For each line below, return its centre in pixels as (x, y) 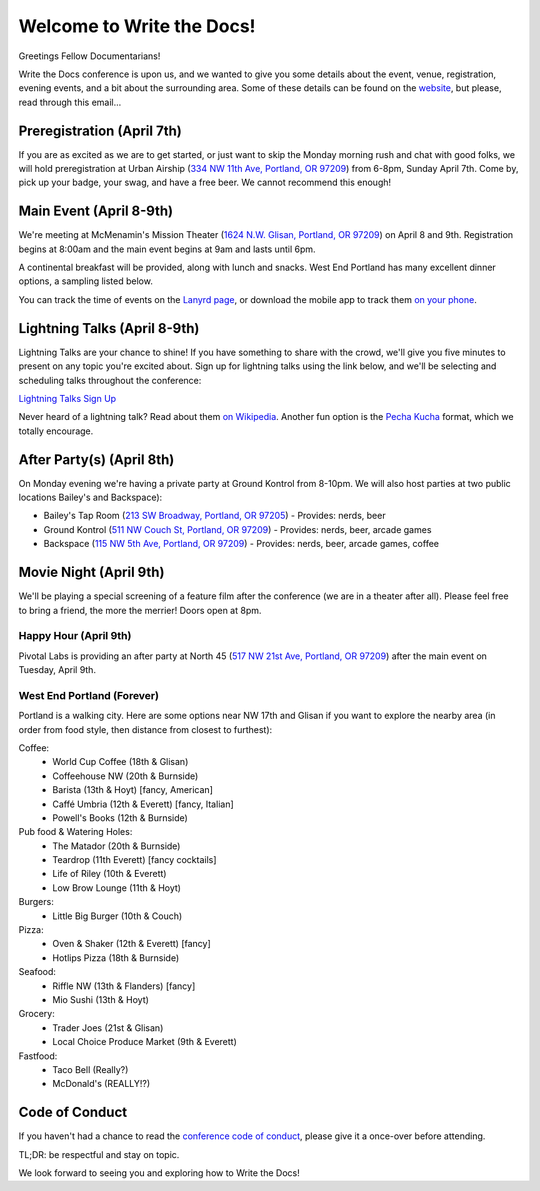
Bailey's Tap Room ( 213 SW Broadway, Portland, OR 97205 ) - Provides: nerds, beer (214, 516)
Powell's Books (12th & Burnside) (120, 817)
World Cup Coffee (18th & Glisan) (120, 762)
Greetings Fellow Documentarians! (89, 56)
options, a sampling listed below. (86, 281)
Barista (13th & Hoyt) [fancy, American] (133, 790)
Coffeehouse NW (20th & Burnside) (125, 776)
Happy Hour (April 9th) (75, 636)
